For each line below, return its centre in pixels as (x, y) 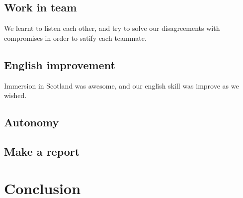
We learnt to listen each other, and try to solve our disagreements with (112, 28)
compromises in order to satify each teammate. (75, 38)
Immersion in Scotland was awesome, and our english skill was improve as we (121, 85)
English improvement (60, 64)
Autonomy (32, 122)
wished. (15, 95)
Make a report (42, 151)
